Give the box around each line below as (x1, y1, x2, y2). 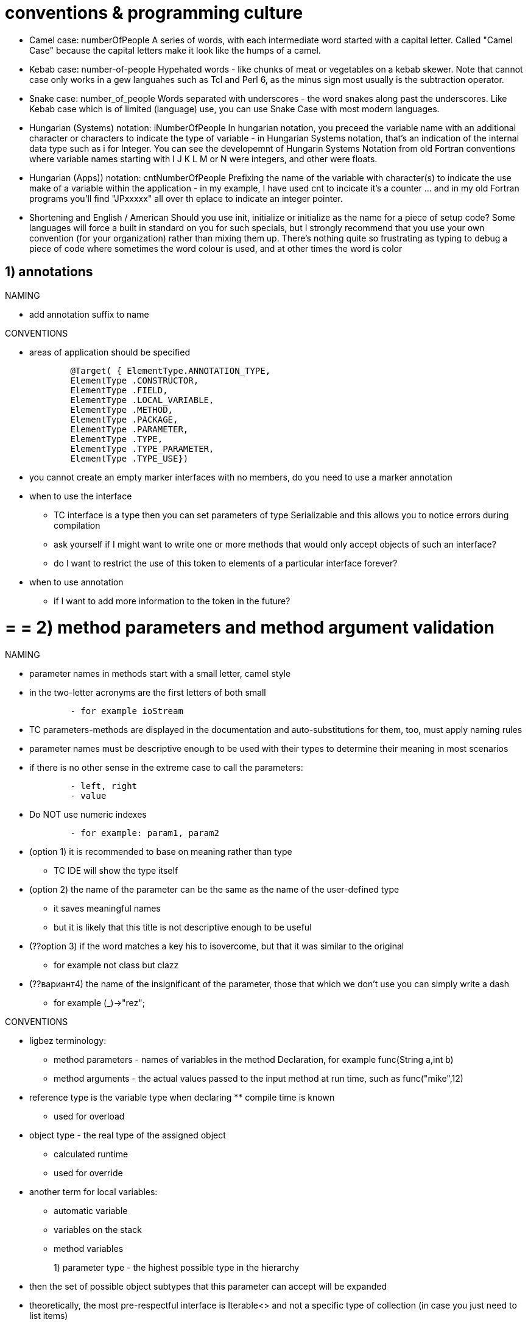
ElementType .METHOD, (70, 404, 174, 415)
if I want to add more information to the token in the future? (54, 595, 290, 606)
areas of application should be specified (29, 346, 190, 357)
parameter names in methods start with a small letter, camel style (29, 668, 291, 679)
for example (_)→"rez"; (54, 998, 146, 1009)
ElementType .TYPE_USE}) (70, 453, 189, 463)
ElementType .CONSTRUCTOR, (70, 375, 199, 385)
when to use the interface (29, 490, 132, 501)
